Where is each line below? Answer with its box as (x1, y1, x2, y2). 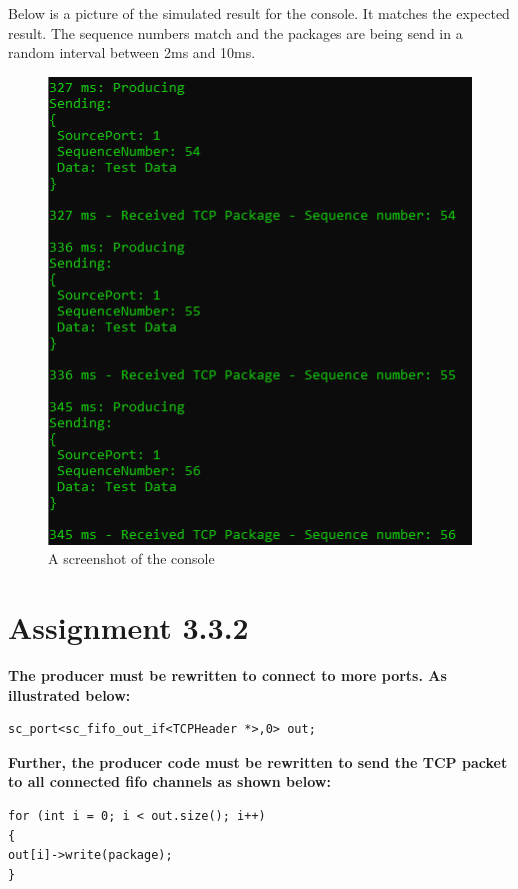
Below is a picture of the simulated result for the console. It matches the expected (8, 3, 510, 23)
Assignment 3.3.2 (8, 607, 249, 648)
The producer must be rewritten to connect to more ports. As (8, 664, 447, 685)
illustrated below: (8, 684, 131, 705)
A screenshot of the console (48, 548, 215, 569)
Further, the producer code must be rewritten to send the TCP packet (8, 751, 508, 772)
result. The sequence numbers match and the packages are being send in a (8, 22, 463, 43)
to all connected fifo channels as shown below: (8, 771, 331, 792)
